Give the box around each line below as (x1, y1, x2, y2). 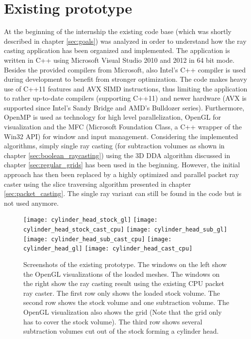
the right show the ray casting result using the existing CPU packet (23, 278, 225, 288)
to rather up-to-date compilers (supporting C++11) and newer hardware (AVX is (4, 93, 247, 103)
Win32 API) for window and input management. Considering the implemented (4, 131, 238, 141)
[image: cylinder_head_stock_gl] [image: (23, 216, 158, 224)
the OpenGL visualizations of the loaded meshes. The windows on (23, 268, 220, 279)
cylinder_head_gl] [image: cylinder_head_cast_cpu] (23, 245, 193, 252)
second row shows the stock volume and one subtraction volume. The (23, 297, 229, 307)
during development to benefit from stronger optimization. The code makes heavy (4, 74, 247, 84)
